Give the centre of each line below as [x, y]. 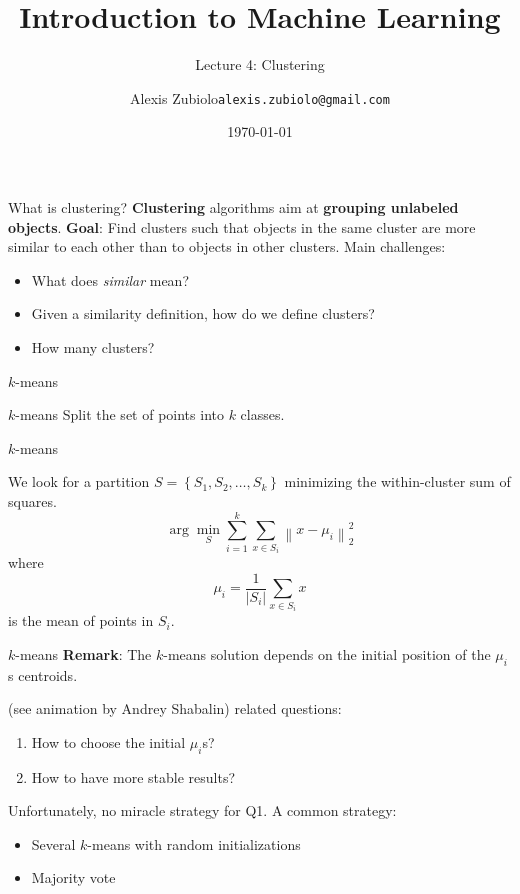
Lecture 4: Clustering [260, 64]
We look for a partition [79, 481]
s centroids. [43, 674]
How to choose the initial [108, 741]
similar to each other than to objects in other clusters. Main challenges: [227, 246]
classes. [262, 414]
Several [53, 843]
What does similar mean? [110, 279]
